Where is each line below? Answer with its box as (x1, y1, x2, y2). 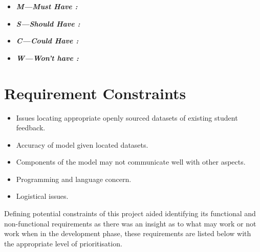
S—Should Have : (16, 18, 80, 29)
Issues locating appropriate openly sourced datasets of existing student (16, 112, 238, 123)
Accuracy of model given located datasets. (16, 139, 148, 150)
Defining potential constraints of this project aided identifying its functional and (4, 208, 256, 219)
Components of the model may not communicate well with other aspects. (16, 156, 246, 167)
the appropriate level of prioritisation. (4, 238, 122, 248)
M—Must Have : (16, 1, 78, 11)
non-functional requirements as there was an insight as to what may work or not (4, 218, 256, 228)
